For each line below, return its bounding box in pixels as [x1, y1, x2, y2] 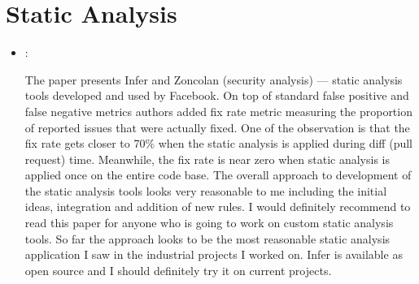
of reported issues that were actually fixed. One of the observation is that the [24, 118, 410, 136]
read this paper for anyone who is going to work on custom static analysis [24, 214, 394, 231]
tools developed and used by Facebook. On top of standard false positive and [24, 87, 409, 104]
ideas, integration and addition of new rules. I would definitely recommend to [24, 198, 411, 215]
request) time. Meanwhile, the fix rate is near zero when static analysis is [24, 150, 390, 167]
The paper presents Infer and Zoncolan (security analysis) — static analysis [24, 71, 403, 88]
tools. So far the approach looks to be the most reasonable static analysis [24, 230, 391, 247]
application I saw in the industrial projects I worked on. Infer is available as [24, 246, 403, 263]
